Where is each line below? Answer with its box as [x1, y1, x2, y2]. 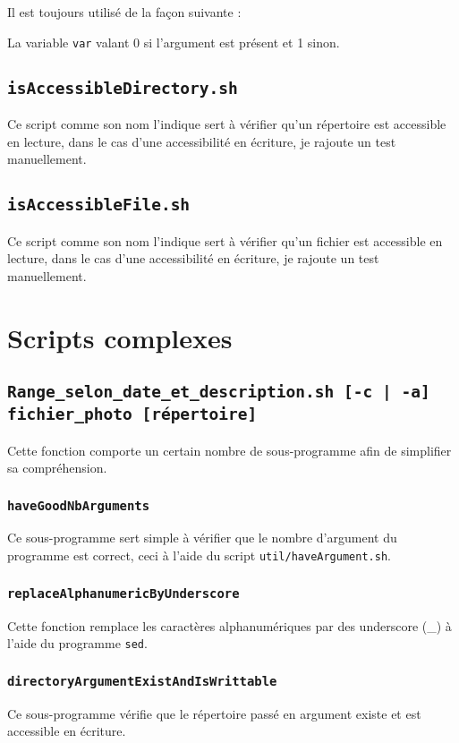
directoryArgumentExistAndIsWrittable [7, 673, 277, 688]
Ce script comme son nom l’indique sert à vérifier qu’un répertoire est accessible [7, 115, 446, 133]
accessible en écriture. [7, 722, 126, 740]
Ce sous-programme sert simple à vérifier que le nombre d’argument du [7, 528, 397, 547]
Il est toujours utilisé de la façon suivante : [7, 3, 242, 21]
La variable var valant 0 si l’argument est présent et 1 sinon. [7, 32, 340, 51]
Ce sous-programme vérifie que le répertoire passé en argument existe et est [7, 704, 421, 722]
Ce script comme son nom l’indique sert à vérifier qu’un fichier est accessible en [7, 231, 443, 250]
